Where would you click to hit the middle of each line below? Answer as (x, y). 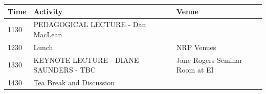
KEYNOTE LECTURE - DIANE (86, 60)
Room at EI (195, 70)
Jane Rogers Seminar (209, 60)
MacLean (48, 34)
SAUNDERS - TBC (64, 70)
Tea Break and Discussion (74, 83)
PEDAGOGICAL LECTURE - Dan (90, 24)
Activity (48, 11)
